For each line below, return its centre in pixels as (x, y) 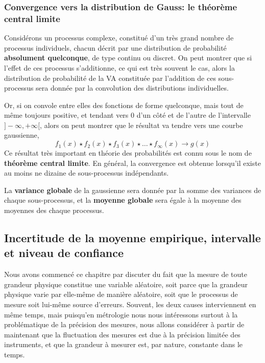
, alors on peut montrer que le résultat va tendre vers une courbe (141, 125)
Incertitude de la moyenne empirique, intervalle (132, 238)
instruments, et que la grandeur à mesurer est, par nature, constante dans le (123, 344)
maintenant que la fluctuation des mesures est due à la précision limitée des (122, 334)
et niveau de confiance (64, 253)
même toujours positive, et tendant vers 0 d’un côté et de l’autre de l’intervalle (127, 115)
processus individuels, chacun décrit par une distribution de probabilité (115, 47)
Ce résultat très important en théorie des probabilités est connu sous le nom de (128, 153)
